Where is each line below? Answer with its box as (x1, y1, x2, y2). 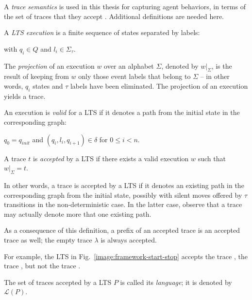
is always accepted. (101, 234, 157, 244)
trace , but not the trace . (4, 261, 81, 271)
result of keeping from (4, 71, 69, 81)
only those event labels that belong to (78, 71, 191, 81)
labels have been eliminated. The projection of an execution (70, 80, 248, 91)
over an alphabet (104, 60, 154, 71)
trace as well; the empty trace (4, 234, 92, 244)
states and (33, 80, 63, 91)
